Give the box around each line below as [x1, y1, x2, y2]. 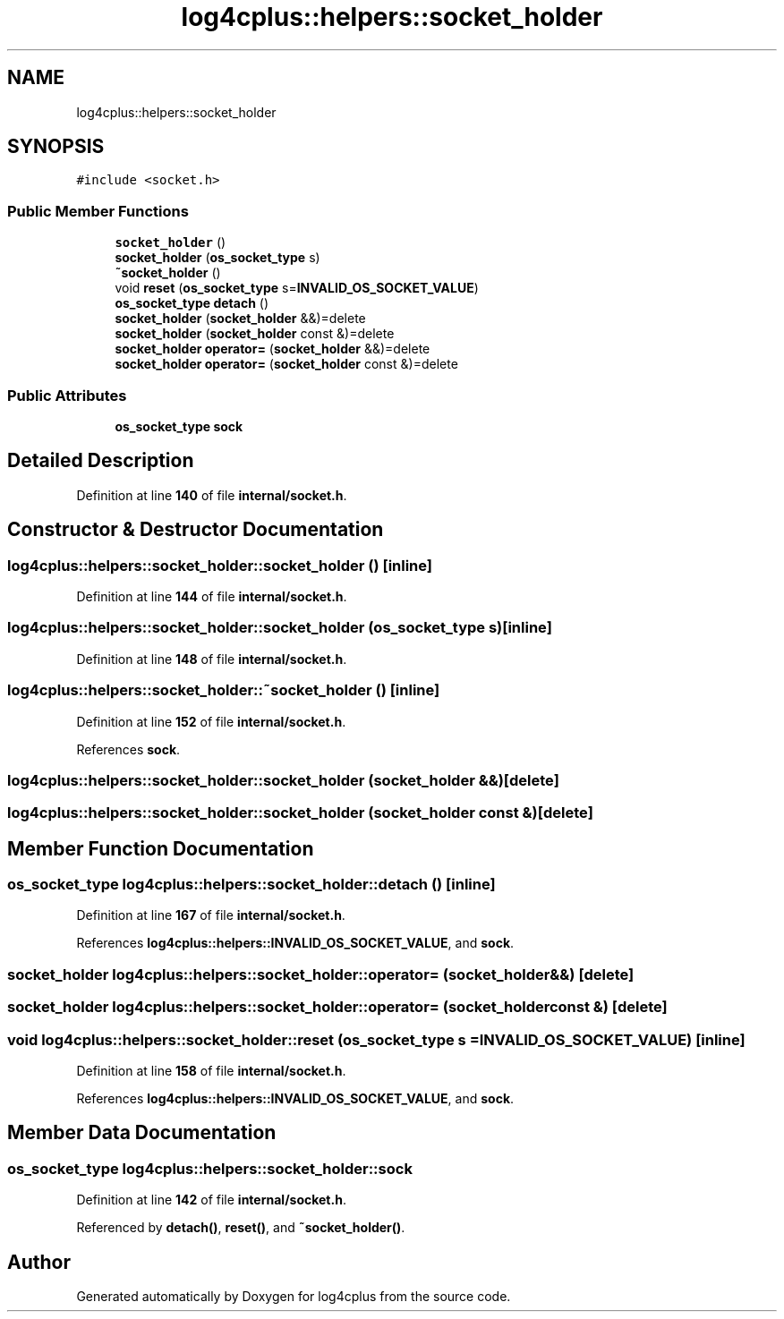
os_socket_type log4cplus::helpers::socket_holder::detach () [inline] [7, 875, 496, 894]
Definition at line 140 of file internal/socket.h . [76, 487, 347, 503]
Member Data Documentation [7, 1121, 277, 1145]
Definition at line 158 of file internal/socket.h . [76, 1062, 346, 1078]
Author [7, 1250, 71, 1273]
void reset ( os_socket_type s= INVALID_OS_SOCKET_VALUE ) [115, 280, 479, 296]
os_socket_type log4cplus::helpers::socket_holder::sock [7, 1159, 413, 1178]
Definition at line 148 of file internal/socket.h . [76, 651, 347, 667]
